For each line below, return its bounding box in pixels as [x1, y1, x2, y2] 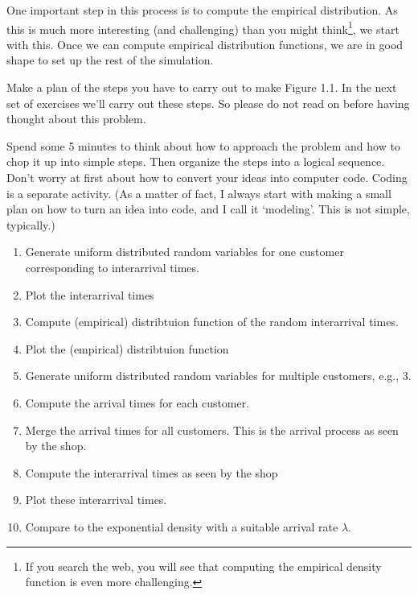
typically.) [6, 216, 55, 233]
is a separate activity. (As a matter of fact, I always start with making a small [6, 184, 391, 201]
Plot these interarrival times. [25, 491, 167, 508]
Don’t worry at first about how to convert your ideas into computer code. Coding [6, 169, 408, 185]
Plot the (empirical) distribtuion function [25, 340, 229, 357]
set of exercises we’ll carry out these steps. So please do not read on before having [6, 94, 410, 111]
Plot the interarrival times [25, 286, 154, 303]
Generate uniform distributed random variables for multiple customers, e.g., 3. [25, 367, 412, 384]
